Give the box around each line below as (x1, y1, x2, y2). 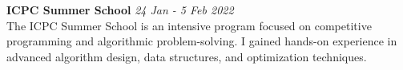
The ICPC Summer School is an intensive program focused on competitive (6, 17, 372, 33)
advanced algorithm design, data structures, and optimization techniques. (6, 48, 367, 64)
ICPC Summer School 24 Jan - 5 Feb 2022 (6, 2, 234, 17)
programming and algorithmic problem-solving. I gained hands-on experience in (6, 33, 397, 49)
